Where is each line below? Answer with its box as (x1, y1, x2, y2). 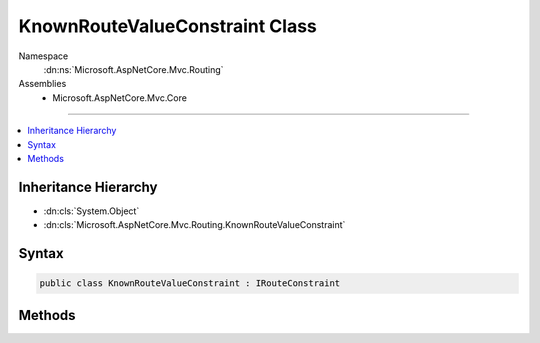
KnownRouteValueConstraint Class (18, 15, 317, 37)
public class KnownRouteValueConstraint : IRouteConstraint (39, 278, 341, 289)
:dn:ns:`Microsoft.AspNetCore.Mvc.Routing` (43, 63, 224, 75)
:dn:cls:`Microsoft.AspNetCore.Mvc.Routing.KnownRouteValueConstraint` (43, 219, 346, 231)
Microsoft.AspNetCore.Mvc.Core (52, 91, 187, 104)
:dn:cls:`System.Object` (43, 205, 140, 217)
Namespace (18, 50, 69, 62)
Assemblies (18, 78, 67, 90)
